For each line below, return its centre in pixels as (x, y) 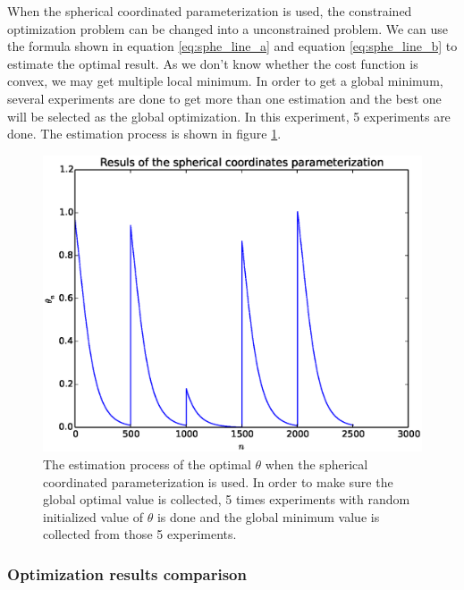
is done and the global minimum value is (268, 516)
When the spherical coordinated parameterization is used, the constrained (210, 11)
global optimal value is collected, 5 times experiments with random (227, 499)
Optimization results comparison (127, 573)
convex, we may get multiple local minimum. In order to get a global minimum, (225, 81)
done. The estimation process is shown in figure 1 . (144, 134)
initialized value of (93, 516)
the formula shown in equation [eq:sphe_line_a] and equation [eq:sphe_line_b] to (232, 46)
